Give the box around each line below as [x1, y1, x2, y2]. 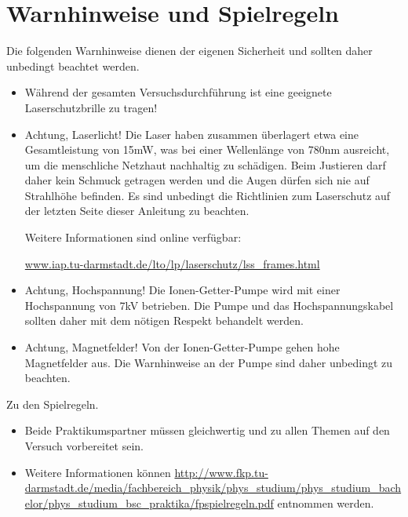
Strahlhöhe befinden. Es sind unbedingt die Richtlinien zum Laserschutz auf [24, 187, 391, 203]
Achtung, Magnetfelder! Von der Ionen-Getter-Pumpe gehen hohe [24, 339, 340, 355]
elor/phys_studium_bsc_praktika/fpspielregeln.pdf [24, 494, 274, 511]
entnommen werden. [277, 494, 374, 511]
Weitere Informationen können [24, 464, 171, 480]
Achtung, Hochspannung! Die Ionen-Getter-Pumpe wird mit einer [24, 282, 341, 298]
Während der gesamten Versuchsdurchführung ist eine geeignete [24, 84, 332, 100]
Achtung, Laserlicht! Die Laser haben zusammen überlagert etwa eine [24, 126, 359, 142]
